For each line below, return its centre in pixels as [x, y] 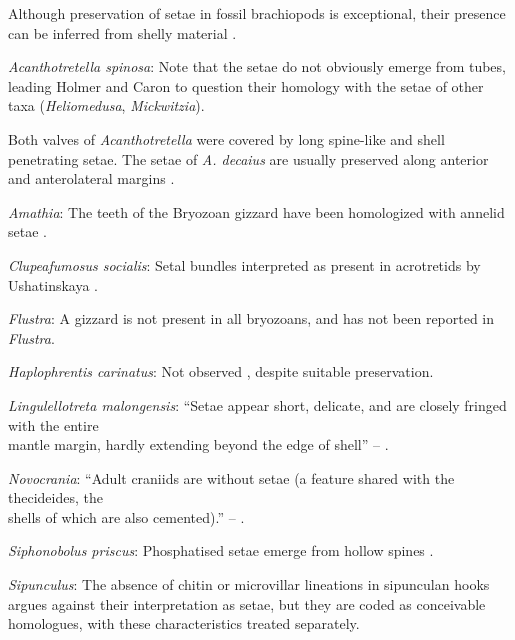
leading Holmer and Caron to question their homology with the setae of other [246, 85]
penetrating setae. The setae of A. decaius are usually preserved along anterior [248, 158]
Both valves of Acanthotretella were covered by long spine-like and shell [226, 138]
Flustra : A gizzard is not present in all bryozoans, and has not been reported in [251, 318]
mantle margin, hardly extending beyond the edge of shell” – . [198, 444]
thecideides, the [55, 497]
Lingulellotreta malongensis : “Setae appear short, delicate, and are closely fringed [257, 404]
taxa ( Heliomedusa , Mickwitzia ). [106, 105]
